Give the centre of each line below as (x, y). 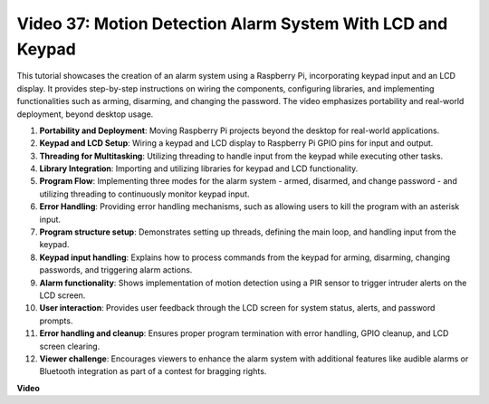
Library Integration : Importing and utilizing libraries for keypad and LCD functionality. (199, 168)
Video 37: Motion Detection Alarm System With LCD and (232, 24)
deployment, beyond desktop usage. (85, 114)
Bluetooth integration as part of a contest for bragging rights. (153, 371)
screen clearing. (70, 346)
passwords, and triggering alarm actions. (116, 270)
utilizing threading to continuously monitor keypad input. (144, 194)
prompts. (56, 321)
